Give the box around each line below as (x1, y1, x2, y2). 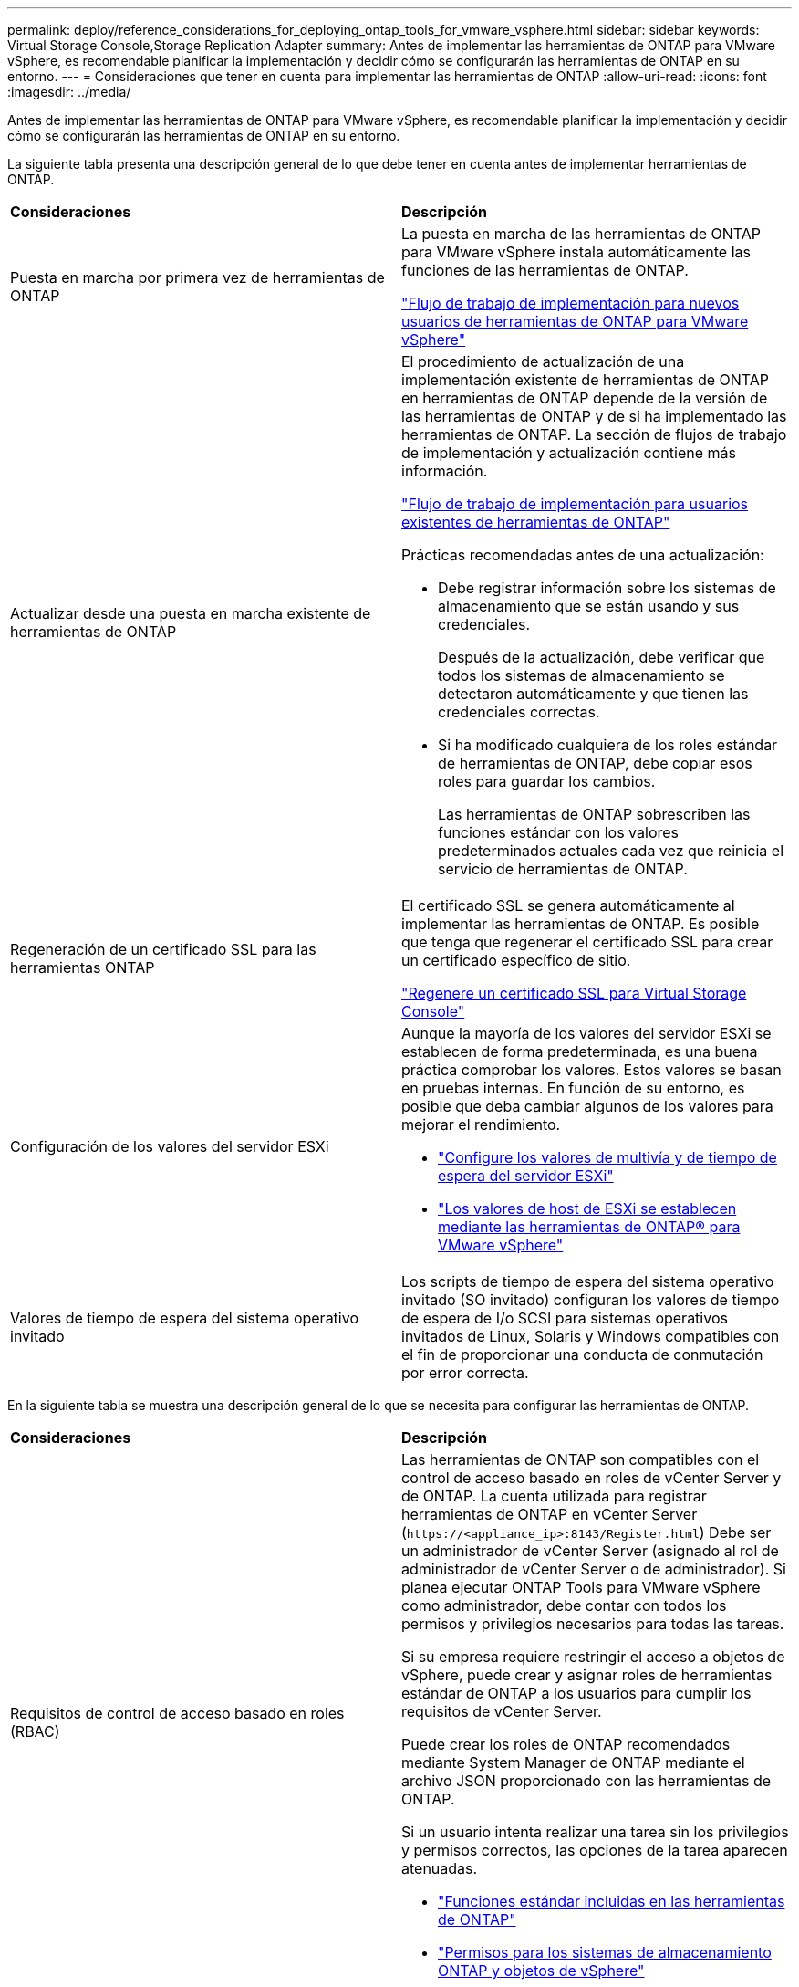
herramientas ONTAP (10, 958, 155, 977)
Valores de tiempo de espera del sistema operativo (10, 1309, 358, 1327)
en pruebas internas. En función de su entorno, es (401, 1079, 745, 1097)
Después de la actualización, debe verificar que (438, 648, 765, 666)
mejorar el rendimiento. (401, 1115, 561, 1134)
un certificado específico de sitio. (401, 951, 631, 969)
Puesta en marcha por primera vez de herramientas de (10, 268, 385, 287)
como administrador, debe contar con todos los (401, 1596, 727, 1615)
